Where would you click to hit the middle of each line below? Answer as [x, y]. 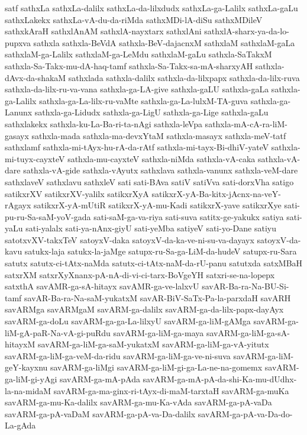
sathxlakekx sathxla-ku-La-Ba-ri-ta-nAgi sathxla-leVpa [104, 123]
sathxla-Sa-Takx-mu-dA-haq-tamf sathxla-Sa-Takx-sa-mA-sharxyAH [129, 65]
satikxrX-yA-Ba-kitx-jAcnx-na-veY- [216, 193]
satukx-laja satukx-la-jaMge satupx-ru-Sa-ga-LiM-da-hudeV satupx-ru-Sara [161, 251]
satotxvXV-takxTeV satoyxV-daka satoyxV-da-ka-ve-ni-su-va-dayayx [130, 239]
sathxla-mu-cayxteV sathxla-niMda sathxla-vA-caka [161, 158]
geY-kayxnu [26, 367]
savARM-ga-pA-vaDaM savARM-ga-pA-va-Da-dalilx [100, 413]
